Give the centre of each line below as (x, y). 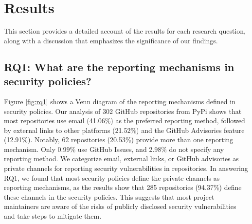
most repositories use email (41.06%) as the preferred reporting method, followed (125, 121)
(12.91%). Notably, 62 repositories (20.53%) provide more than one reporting (119, 140)
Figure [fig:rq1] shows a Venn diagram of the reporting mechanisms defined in (120, 101)
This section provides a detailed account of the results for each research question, (125, 31)
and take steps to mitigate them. (53, 216)
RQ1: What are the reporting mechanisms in (119, 66)
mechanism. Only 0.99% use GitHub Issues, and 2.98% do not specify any (114, 149)
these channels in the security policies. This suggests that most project (109, 196)
